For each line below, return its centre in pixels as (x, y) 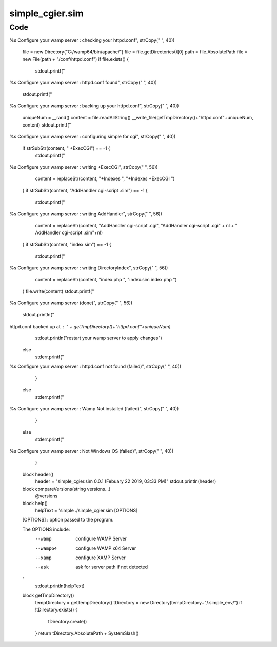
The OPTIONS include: (46, 529)
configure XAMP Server (101, 558)
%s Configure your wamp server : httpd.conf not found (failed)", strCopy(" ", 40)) (95, 366)
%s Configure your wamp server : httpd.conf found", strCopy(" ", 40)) (83, 82)
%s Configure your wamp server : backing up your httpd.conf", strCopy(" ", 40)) (94, 106)
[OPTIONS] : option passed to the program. (68, 520)
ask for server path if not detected (112, 567)
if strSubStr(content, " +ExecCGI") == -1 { (66, 148)
